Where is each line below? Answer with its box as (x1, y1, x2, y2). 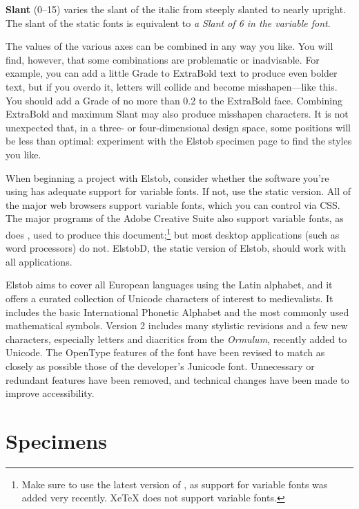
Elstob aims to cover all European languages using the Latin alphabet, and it (6, 277, 333, 292)
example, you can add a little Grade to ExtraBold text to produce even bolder (6, 66, 338, 80)
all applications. (6, 254, 72, 268)
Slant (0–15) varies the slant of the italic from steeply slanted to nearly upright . (6, 2, 347, 16)
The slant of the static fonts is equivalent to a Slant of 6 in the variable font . (6, 15, 331, 30)
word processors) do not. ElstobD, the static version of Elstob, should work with (6, 241, 346, 255)
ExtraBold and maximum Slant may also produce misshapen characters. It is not (6, 107, 349, 121)
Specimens (6, 426, 107, 454)
